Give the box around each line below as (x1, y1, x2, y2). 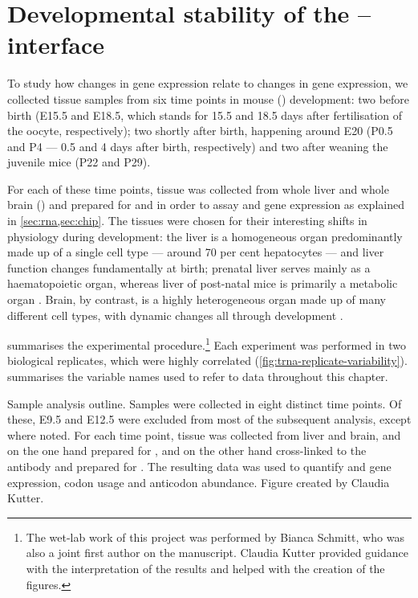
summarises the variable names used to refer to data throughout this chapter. (7, 368, 388, 385)
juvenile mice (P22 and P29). (7, 154, 151, 170)
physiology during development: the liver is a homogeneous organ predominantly (7, 227, 403, 244)
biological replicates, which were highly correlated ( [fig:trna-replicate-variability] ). (7, 352, 408, 369)
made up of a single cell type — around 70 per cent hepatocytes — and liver (7, 244, 384, 260)
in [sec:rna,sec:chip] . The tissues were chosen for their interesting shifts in (7, 212, 367, 229)
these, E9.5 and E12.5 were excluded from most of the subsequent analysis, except (7, 411, 412, 428)
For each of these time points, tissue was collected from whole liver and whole (7, 180, 389, 197)
